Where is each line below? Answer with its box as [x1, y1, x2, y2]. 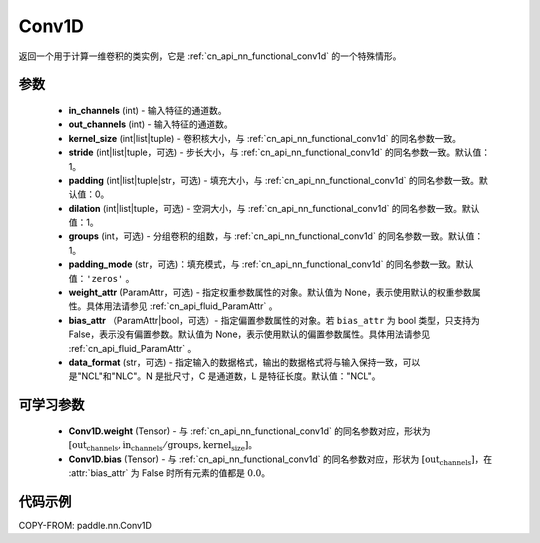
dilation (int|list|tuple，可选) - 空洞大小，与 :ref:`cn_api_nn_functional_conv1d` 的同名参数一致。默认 [68, 202, 480, 214]
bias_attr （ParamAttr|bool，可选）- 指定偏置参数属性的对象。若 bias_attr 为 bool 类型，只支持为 [68, 314, 480, 326]
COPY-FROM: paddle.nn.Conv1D [18, 519, 152, 531]
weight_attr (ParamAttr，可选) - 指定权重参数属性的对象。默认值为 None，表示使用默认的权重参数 [68, 286, 472, 299]
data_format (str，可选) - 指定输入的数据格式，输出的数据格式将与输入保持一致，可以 [68, 356, 421, 368]
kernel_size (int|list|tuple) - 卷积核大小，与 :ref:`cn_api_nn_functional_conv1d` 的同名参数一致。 [68, 132, 462, 144]
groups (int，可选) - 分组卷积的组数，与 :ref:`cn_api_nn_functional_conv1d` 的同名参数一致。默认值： [68, 230, 484, 242]
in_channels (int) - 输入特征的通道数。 [68, 104, 227, 116]
